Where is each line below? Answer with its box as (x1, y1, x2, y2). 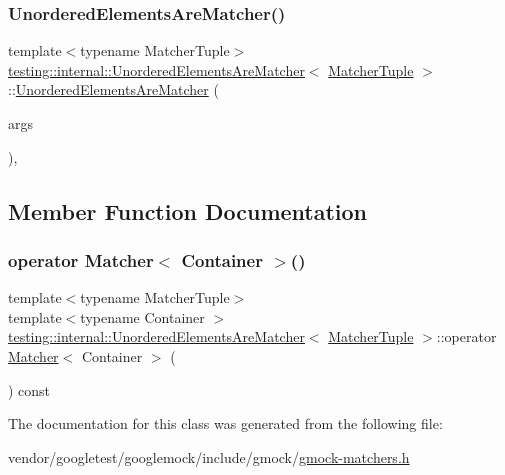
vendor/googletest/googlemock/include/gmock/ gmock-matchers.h (8, 446, 410, 467)
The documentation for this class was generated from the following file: (8, 413, 443, 434)
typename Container (80, 306, 205, 327)
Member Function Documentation (8, 195, 368, 226)
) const (8, 379, 51, 400)
